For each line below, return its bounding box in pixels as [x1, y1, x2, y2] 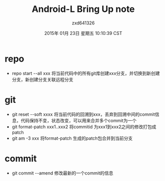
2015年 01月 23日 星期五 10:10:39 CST [44, 30, 123, 36]
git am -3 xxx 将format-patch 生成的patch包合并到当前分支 [11, 135, 133, 141]
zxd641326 [71, 20, 95, 26]
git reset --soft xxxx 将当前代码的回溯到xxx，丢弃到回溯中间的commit [11, 111, 155, 117]
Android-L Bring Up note [31, 3, 135, 15]
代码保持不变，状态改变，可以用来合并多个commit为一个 [20, 117, 137, 123]
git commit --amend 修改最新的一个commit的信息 [11, 170, 113, 176]
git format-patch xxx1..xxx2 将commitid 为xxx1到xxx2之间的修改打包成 [11, 123, 157, 130]
